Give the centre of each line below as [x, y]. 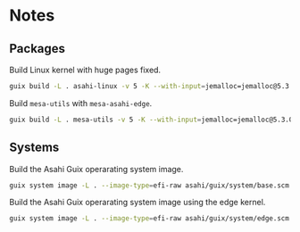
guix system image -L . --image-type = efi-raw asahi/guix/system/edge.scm [150, 219]
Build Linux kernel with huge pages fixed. [85, 70]
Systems [34, 148]
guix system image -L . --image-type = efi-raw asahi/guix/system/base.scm [150, 185]
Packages [37, 49]
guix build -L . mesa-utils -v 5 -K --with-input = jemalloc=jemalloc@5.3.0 [151, 120]
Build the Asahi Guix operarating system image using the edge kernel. [137, 203]
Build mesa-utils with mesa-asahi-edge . [81, 103]
